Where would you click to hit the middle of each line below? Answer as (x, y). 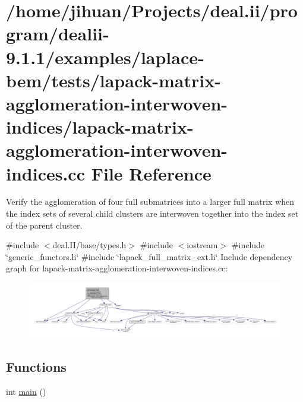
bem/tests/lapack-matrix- (113, 80)
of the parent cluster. (44, 225)
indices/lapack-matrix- (100, 127)
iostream (202, 245)
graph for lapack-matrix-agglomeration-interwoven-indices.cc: (117, 268)
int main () (26, 391)
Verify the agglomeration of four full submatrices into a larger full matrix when (150, 202)
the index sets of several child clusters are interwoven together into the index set (152, 213)
